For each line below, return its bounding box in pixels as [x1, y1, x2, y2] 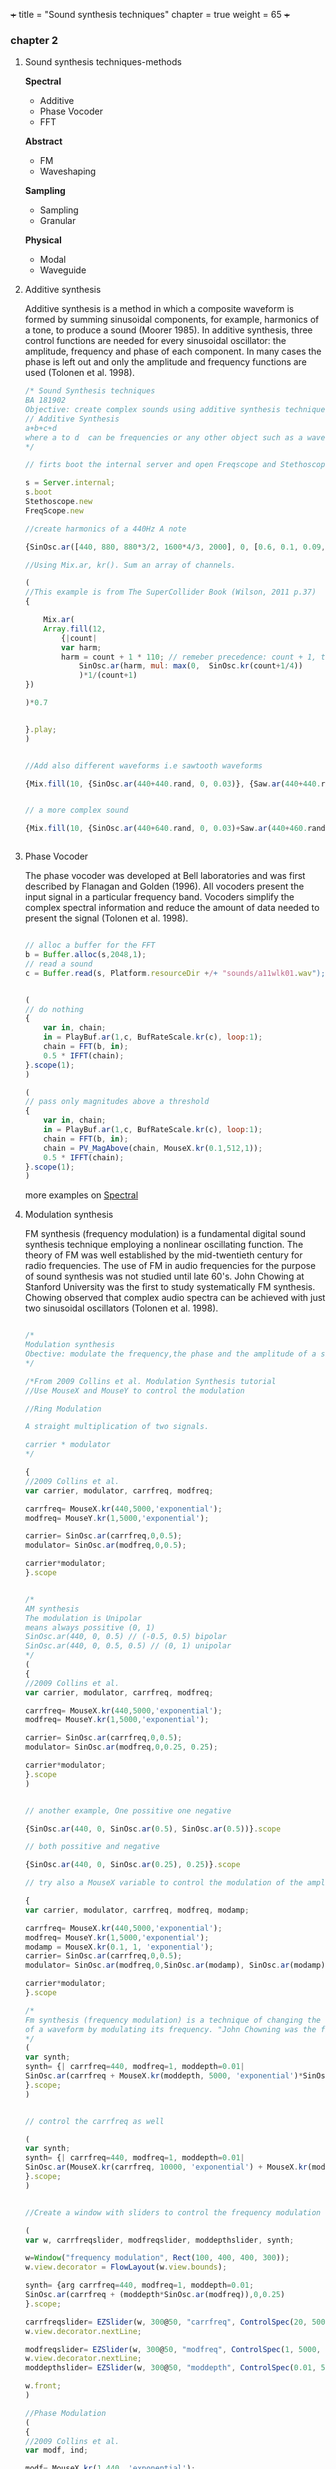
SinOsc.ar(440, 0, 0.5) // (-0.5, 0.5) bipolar [24, 1632, 227, 1642]
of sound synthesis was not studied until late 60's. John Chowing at [24, 1270, 305, 1283]
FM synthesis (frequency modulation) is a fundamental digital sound [24, 1228, 306, 1240]
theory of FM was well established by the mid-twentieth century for [24, 1249, 303, 1261]
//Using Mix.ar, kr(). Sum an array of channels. [24, 560, 237, 570]
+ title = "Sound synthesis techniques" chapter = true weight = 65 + [10, 9, 290, 20]
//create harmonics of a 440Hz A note [24, 524, 187, 534]
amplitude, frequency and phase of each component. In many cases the [24, 345, 322, 358]
